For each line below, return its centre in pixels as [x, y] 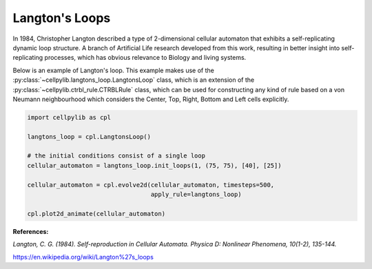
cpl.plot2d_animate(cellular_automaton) [96, 214]
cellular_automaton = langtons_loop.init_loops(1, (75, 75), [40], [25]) [154, 165]
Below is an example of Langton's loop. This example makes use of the [114, 70]
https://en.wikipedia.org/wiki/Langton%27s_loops [83, 257]
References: [31, 231]
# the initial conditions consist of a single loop [116, 156]
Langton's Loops [62, 18]
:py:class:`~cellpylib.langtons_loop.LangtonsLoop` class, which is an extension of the [134, 80]
